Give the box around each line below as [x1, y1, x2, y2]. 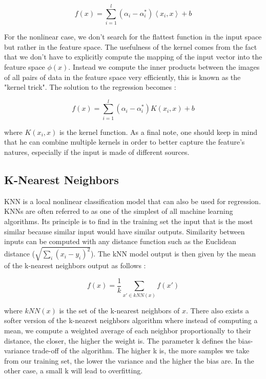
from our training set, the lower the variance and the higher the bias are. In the [4, 355, 254, 366]
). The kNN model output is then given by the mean [90, 248, 256, 259]
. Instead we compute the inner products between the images [68, 61, 260, 72]
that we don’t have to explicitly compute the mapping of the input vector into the [4, 51, 262, 62]
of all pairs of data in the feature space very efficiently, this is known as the [4, 71, 241, 82]
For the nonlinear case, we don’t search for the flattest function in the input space [4, 31, 262, 42]
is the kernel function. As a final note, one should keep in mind [59, 126, 258, 137]
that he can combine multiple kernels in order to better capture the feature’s [4, 136, 245, 147]
